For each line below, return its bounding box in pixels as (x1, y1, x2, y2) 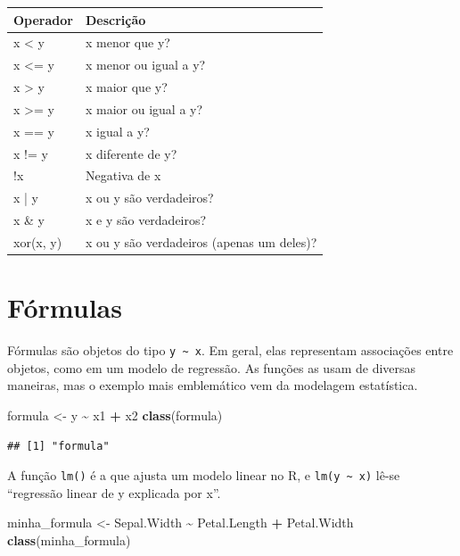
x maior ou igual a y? (85, 99, 203, 118)
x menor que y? (85, 33, 170, 52)
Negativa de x (85, 166, 161, 185)
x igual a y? (85, 121, 150, 140)
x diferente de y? (85, 144, 177, 162)
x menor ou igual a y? (85, 55, 206, 74)
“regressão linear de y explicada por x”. (7, 483, 221, 502)
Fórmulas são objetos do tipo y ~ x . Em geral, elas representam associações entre (7, 341, 454, 360)
